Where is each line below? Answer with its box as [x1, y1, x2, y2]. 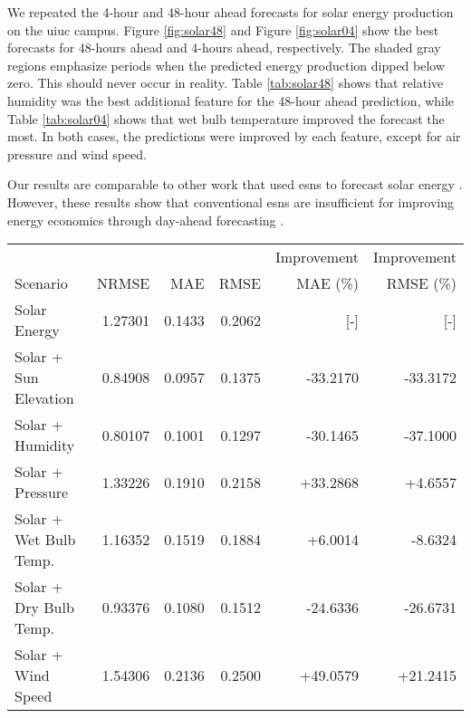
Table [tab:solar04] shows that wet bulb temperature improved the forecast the [7, 109, 445, 128]
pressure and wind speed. [7, 144, 147, 163]
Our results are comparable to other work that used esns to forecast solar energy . [7, 175, 463, 194]
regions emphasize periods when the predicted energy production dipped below [7, 55, 446, 74]
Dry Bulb [14, 597, 74, 618]
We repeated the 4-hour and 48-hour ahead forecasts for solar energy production [7, 3, 454, 21]
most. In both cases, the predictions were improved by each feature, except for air [7, 127, 461, 146]
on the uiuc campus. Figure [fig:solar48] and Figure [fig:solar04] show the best [7, 20, 439, 39]
